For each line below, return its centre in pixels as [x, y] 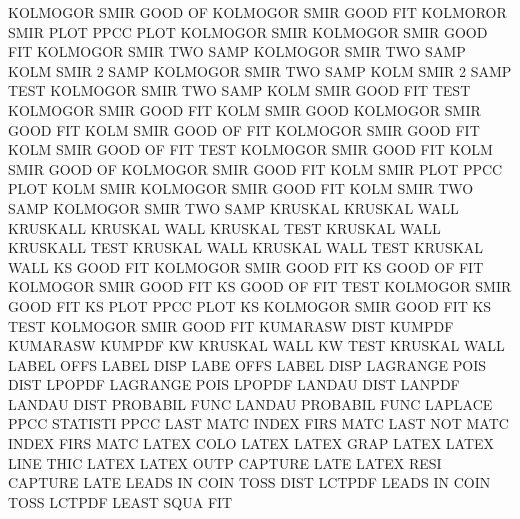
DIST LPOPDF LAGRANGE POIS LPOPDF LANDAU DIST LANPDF [234, 384]
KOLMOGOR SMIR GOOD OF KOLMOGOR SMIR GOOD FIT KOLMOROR [257, 12]
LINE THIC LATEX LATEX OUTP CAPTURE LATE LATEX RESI [225, 462]
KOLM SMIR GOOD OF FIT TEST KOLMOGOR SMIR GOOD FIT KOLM [250, 149]
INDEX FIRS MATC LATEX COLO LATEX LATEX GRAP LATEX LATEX [251, 443]
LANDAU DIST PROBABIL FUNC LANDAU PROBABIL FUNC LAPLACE [250, 403]
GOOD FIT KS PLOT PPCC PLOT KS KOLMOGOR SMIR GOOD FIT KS [250, 305]
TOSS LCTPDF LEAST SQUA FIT [120, 501]
